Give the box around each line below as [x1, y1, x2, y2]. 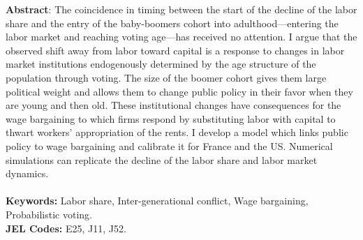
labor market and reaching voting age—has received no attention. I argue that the [6, 29, 357, 44]
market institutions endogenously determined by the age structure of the [6, 57, 316, 71]
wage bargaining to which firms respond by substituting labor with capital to [6, 111, 336, 126]
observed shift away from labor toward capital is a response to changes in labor [6, 43, 345, 57]
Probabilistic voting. [6, 207, 93, 221]
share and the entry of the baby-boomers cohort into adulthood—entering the [6, 15, 339, 30]
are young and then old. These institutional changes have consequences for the [6, 98, 341, 112]
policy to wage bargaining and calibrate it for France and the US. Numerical [6, 138, 333, 153]
